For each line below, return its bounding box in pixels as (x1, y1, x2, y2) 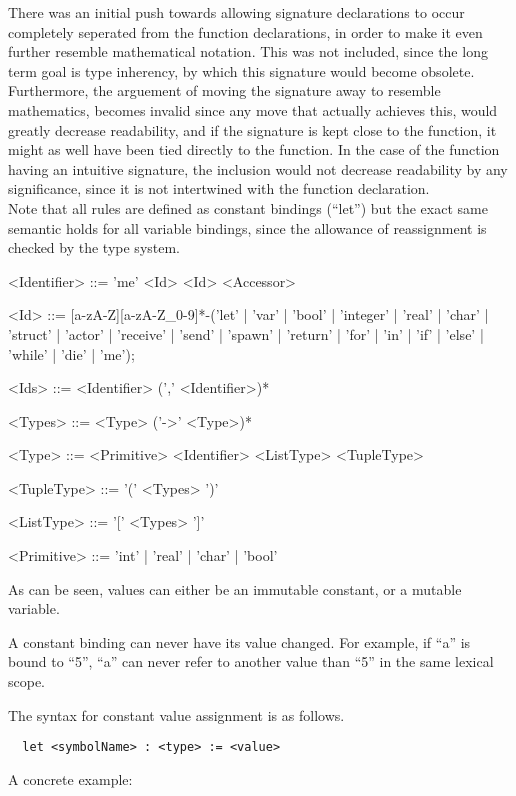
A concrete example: (8, 768, 133, 789)
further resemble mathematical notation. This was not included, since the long (8, 41, 488, 62)
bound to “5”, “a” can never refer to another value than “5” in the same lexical (8, 651, 494, 672)
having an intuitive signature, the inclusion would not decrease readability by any (8, 158, 508, 179)
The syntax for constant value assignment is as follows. (8, 704, 345, 725)
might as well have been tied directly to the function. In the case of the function (8, 139, 500, 160)
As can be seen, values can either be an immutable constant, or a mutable (8, 578, 462, 599)
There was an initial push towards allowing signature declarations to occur (8, 2, 465, 22)
